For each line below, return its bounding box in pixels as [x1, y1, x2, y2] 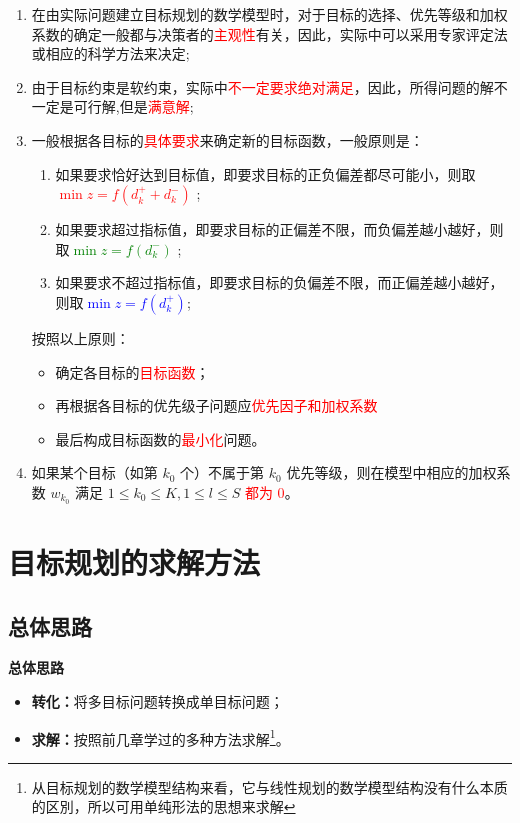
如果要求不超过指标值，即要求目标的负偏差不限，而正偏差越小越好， [55, 272, 504, 293]
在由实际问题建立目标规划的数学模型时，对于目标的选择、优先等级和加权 [31, 4, 508, 24]
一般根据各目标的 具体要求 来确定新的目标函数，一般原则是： [31, 129, 424, 150]
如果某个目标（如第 [31, 462, 158, 483]
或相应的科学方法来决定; [31, 43, 190, 64]
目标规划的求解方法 [8, 541, 261, 582]
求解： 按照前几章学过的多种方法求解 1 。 [31, 725, 290, 749]
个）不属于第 [180, 462, 265, 483]
